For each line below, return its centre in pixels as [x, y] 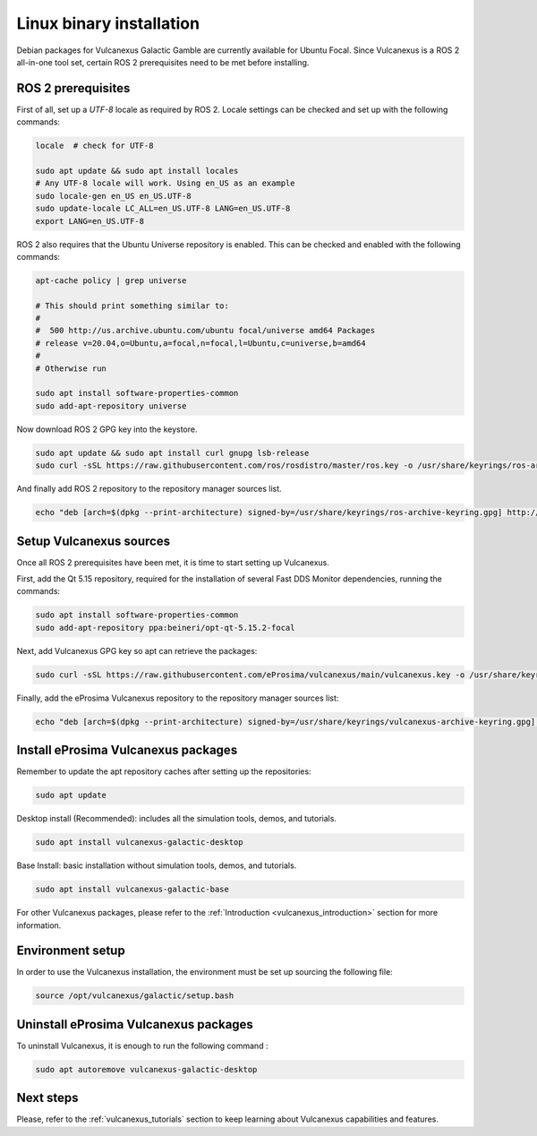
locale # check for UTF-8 [94, 146]
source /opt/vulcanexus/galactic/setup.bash [135, 996]
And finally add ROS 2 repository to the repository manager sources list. [149, 489]
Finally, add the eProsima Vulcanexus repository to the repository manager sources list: [178, 698]
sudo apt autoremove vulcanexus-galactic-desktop [146, 1069]
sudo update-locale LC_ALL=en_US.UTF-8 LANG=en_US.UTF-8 [163, 209]
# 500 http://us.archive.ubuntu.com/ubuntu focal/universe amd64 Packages [205, 331]
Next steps [47, 1098]
